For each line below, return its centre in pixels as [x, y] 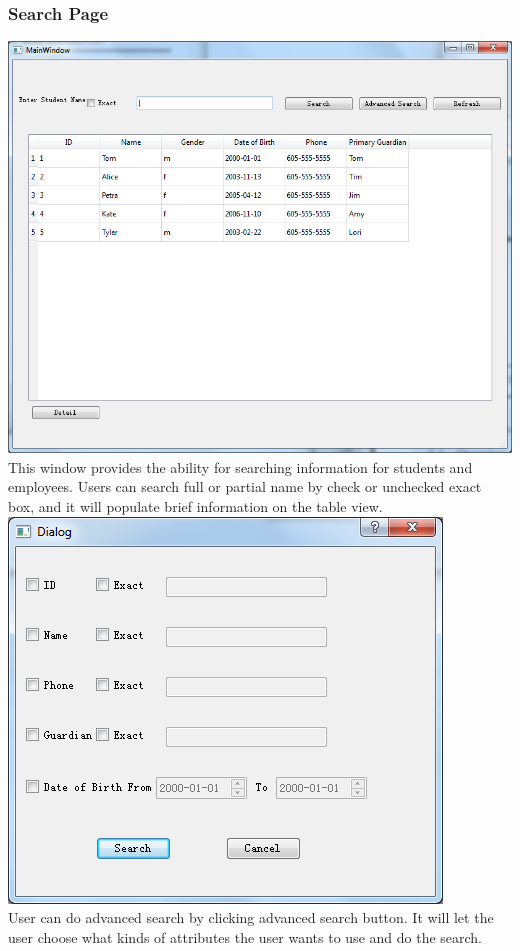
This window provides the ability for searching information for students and [240, 466]
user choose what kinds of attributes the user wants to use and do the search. [245, 936]
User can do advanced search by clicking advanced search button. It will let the [251, 917]
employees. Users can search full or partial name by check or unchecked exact [245, 486]
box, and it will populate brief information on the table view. [195, 505]
